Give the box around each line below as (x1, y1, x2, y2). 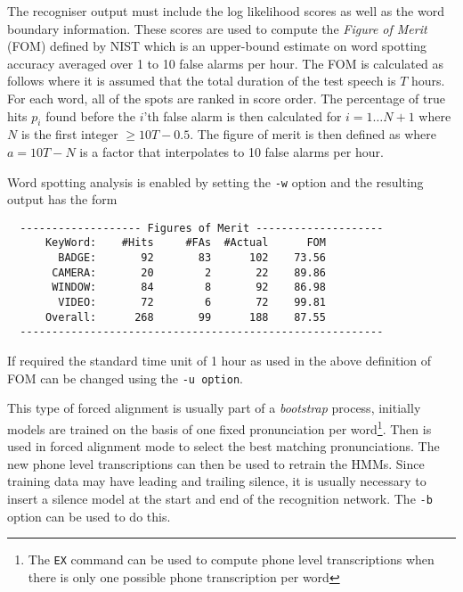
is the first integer (20, 125, 118, 144)
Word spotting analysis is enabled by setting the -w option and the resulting (7, 172, 424, 191)
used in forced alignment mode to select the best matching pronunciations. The (7, 437, 440, 456)
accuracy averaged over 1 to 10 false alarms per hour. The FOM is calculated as (7, 53, 443, 72)
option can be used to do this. (7, 506, 171, 525)
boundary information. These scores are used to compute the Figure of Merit (7, 19, 427, 37)
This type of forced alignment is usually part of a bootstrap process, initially (7, 399, 421, 417)
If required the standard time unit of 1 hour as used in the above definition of (7, 351, 432, 370)
